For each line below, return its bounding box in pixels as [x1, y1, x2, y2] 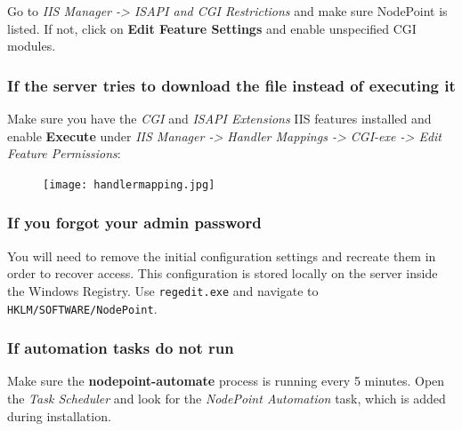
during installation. [7, 406, 111, 425]
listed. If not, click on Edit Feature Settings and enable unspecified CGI [7, 19, 417, 37]
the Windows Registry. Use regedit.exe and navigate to [7, 281, 319, 299]
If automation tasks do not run [7, 337, 234, 359]
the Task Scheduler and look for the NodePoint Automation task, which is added [7, 388, 446, 407]
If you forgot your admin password [7, 212, 262, 234]
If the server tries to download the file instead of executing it [7, 74, 456, 96]
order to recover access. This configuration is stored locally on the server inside [7, 264, 438, 283]
